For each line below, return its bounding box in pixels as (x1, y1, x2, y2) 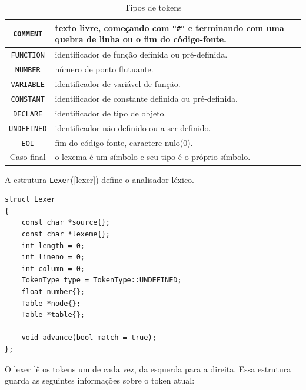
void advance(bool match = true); (21, 334, 157, 342)
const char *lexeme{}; (21, 229, 110, 238)
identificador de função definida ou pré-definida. (55, 48, 228, 61)
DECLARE (13, 109, 43, 118)
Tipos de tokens (124, 1, 182, 13)
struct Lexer (5, 195, 55, 204)
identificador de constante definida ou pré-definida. (55, 92, 238, 104)
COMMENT (13, 30, 43, 39)
